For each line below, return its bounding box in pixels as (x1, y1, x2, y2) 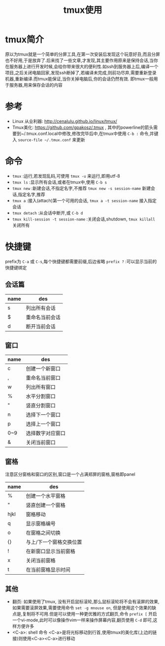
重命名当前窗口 (26, 374, 61, 381)
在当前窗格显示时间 (26, 566, 70, 573)
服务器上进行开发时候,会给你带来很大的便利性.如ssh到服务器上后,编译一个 (9, 63, 159, 69)
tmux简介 (5, 34, 44, 45)
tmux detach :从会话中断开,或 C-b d (12, 210, 83, 215)
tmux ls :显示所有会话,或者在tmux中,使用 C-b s (12, 179, 107, 185)
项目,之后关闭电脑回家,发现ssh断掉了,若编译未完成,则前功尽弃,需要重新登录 (5, 69, 157, 75)
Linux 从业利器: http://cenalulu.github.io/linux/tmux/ (12, 118, 117, 124)
